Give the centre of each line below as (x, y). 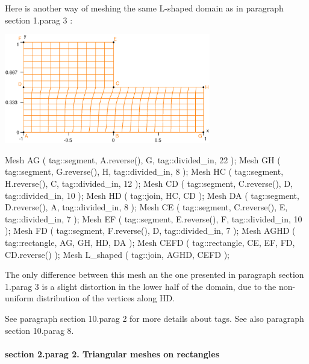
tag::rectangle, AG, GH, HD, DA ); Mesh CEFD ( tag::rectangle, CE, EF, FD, (150, 242)
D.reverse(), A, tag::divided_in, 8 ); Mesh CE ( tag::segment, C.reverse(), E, (146, 207)
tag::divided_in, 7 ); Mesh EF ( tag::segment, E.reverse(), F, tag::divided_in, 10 (154, 218)
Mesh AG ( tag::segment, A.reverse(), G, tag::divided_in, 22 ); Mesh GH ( (143, 159)
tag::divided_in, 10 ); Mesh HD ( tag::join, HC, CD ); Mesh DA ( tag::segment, (152, 195)
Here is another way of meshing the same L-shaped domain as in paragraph (144, 8)
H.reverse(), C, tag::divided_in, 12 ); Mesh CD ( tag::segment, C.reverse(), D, (149, 183)
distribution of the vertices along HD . (106, 298)
